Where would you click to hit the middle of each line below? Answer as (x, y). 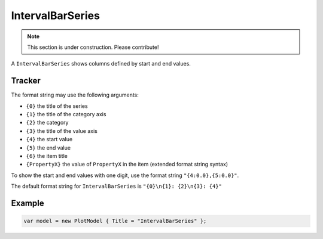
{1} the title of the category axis (66, 114)
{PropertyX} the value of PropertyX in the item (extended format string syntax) (127, 164)
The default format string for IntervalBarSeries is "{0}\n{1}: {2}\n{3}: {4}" (117, 186)
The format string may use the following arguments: (75, 95)
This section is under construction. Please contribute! (93, 47)
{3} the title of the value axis (62, 131)
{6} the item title (47, 156)
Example (28, 203)
